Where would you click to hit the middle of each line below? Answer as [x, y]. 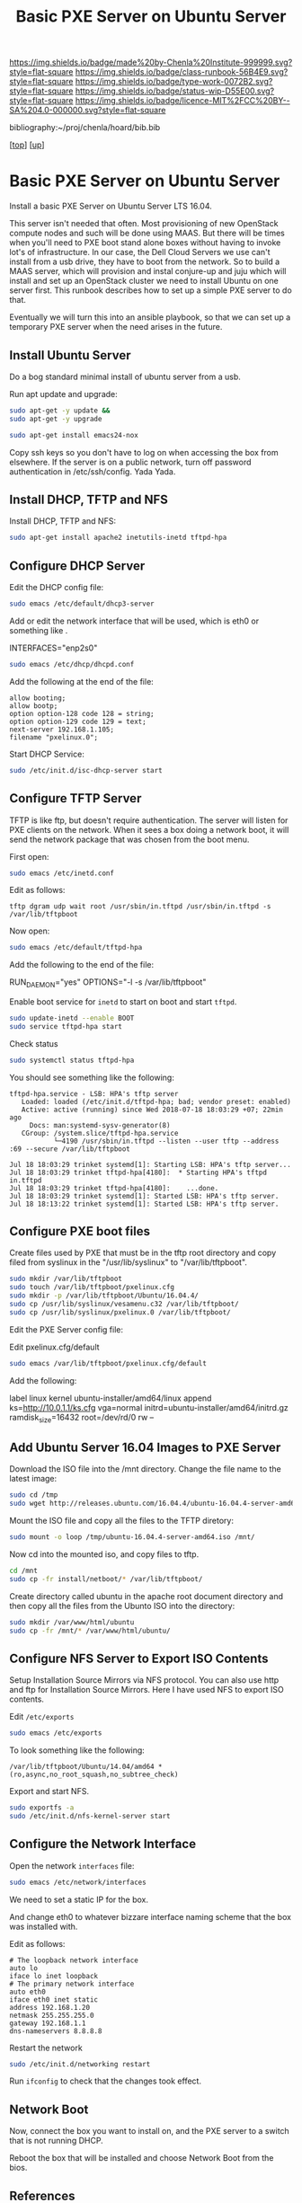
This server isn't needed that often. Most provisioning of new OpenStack [144, 224]
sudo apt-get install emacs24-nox [74, 435]
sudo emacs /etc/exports [56, 1733]
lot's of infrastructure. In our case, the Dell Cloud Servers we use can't [140, 252]
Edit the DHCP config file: [57, 588]
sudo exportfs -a [42, 1808]
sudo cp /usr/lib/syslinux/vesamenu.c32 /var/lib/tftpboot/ [124, 1305]
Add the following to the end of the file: [82, 965]
